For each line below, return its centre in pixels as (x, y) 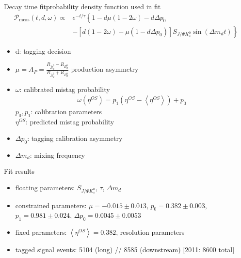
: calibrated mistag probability (65, 89)
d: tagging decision (43, 51)
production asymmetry (105, 69)
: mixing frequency (57, 155)
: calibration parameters (66, 112)
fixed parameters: (41, 232)
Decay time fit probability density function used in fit (82, 6)
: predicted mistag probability (70, 122)
